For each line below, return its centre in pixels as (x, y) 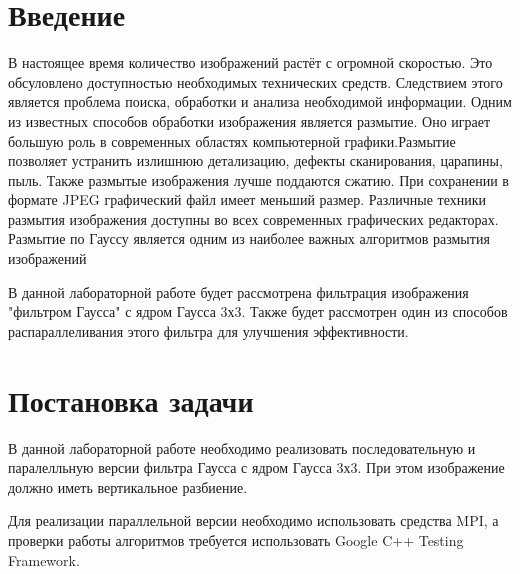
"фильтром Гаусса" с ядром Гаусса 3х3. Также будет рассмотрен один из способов (258, 311)
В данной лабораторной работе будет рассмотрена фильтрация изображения (238, 291)
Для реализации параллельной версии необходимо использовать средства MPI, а (253, 520)
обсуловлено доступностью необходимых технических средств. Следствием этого (255, 81)
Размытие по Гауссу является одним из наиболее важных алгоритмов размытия (249, 238)
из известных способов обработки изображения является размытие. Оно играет (249, 120)
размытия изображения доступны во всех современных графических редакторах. (253, 218)
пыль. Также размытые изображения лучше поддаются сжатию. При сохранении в (258, 179)
